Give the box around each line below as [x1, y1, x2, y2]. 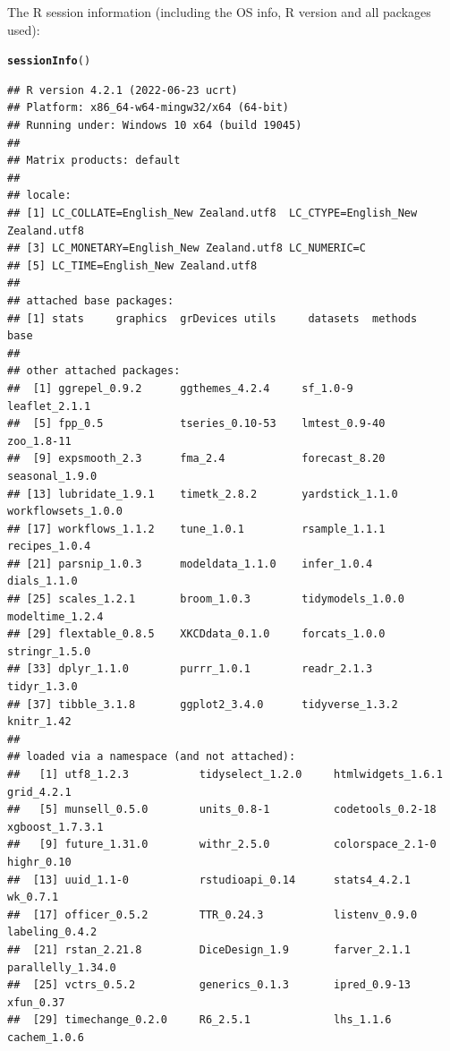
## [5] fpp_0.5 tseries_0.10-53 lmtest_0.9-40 [7, 417, 386, 431]
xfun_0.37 [7, 995, 65, 1009]
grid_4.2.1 [7, 785, 72, 799]
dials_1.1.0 [7, 575, 78, 588]
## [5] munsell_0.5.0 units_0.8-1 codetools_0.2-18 [7, 803, 437, 816]
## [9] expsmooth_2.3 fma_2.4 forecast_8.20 [7, 452, 386, 466]
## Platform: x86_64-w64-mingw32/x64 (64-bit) [7, 101, 289, 115]
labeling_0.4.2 [7, 926, 98, 939]
